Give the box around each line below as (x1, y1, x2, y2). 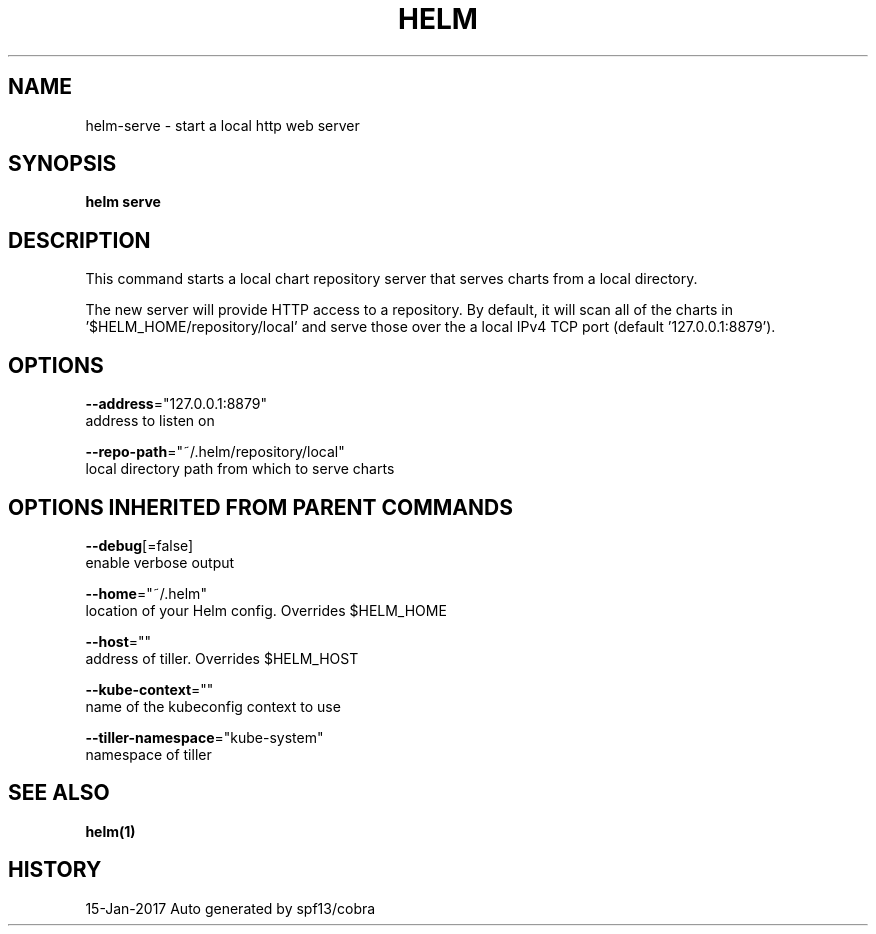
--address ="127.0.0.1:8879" (85, 395, 268, 413)
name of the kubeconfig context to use (85, 697, 341, 715)
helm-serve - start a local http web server (85, 116, 360, 134)
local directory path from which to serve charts (85, 460, 395, 478)
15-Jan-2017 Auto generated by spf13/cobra (85, 899, 376, 917)
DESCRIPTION (8, 227, 151, 253)
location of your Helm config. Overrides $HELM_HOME (85, 601, 447, 619)
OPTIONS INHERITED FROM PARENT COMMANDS (8, 494, 513, 520)
